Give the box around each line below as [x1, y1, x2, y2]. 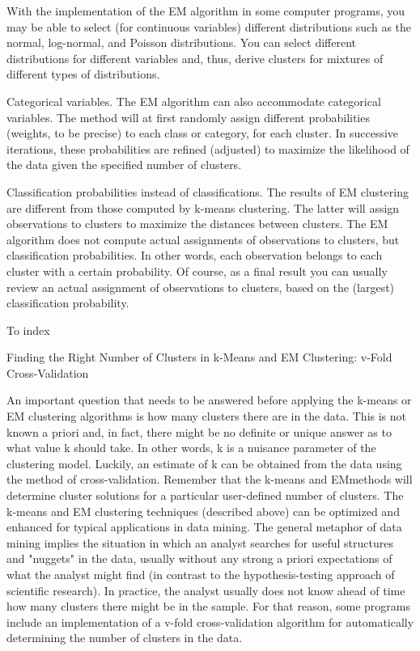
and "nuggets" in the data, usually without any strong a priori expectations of [6, 550, 392, 567]
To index [6, 321, 50, 338]
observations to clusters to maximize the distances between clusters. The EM [6, 215, 388, 232]
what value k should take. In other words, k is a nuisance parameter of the [6, 439, 376, 456]
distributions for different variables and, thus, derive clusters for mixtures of [6, 49, 384, 66]
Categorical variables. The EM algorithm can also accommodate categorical [6, 92, 381, 109]
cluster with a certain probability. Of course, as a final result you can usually [6, 262, 388, 279]
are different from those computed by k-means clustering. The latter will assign [6, 199, 400, 216]
